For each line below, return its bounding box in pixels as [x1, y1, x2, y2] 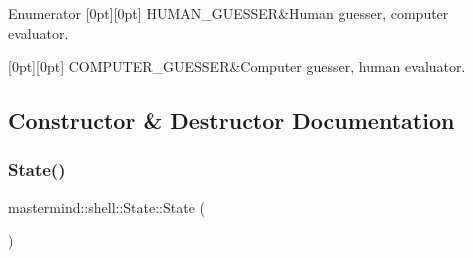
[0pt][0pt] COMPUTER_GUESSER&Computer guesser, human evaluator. [8, 56, 466, 77]
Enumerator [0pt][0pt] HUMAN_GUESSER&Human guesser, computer [8, 3, 449, 23]
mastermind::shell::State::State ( [8, 196, 205, 217]
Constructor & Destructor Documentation [8, 105, 455, 136]
